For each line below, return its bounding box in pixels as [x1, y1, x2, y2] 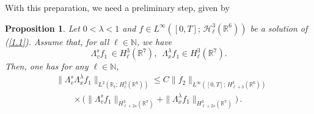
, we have [137, 35, 172, 48]
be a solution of [250, 21, 308, 34]
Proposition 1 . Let [5, 21, 80, 34]
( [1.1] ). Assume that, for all [5, 35, 109, 48]
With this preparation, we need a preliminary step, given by [5, 1, 230, 13]
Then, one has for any [5, 60, 89, 73]
